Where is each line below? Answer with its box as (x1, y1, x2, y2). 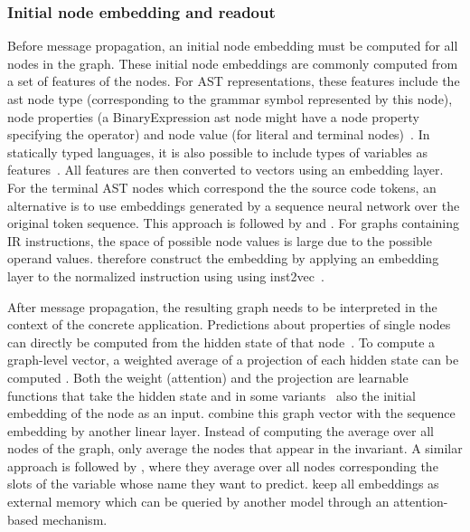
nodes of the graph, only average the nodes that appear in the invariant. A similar (7, 439, 463, 458)
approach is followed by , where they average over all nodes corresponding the (7, 456, 438, 475)
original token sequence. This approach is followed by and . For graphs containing (7, 214, 460, 233)
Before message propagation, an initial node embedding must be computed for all (7, 36, 458, 55)
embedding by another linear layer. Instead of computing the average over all (7, 421, 434, 440)
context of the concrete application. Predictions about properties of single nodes (7, 315, 451, 334)
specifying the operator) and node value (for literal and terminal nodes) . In (7, 125, 430, 144)
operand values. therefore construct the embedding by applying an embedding (7, 249, 439, 268)
